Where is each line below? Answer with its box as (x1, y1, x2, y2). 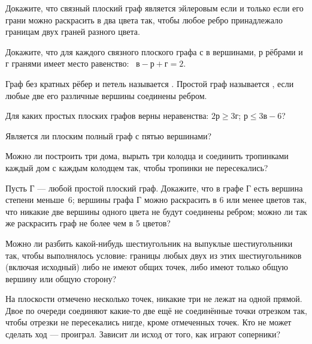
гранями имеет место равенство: (11, 57, 129, 70)
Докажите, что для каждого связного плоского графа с (5, 45, 204, 58)
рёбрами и (265, 45, 303, 58)
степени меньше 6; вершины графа (5, 193, 134, 206)
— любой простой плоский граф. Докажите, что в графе (37, 181, 244, 194)
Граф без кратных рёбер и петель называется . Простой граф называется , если (5, 77, 294, 89)
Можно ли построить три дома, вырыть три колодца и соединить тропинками (5, 149, 289, 162)
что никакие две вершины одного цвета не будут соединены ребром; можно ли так (5, 205, 307, 217)
